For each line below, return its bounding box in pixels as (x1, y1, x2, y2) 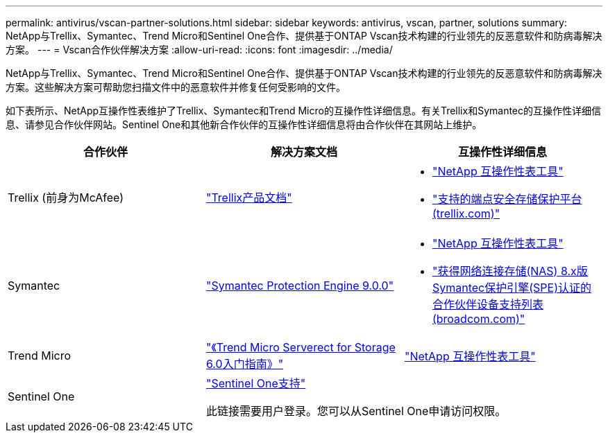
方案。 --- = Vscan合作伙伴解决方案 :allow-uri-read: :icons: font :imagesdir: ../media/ (6, 44, 393, 55)
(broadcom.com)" (432, 312, 525, 326)
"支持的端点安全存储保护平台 (432, 192, 582, 206)
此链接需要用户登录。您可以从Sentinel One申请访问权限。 (205, 404, 507, 418)
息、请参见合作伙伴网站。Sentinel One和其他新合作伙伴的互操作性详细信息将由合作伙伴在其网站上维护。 (6, 119, 482, 130)
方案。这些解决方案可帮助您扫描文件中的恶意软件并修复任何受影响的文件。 (6, 81, 346, 93)
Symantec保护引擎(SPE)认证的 (432, 281, 592, 295)
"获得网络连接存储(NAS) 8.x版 (432, 264, 588, 278)
